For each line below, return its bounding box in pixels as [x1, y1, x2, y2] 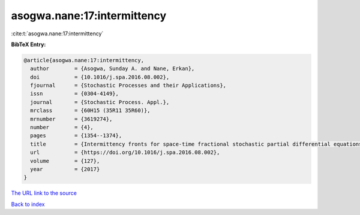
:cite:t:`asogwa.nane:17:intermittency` [11, 30, 104, 37]
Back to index [11, 201, 45, 208]
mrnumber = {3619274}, [30, 116, 113, 122]
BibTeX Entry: [11, 41, 46, 48]
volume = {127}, [30, 158, 100, 164]
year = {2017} [30, 166, 100, 172]
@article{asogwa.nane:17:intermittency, [23, 57, 144, 63]
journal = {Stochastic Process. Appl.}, [30, 99, 170, 105]
